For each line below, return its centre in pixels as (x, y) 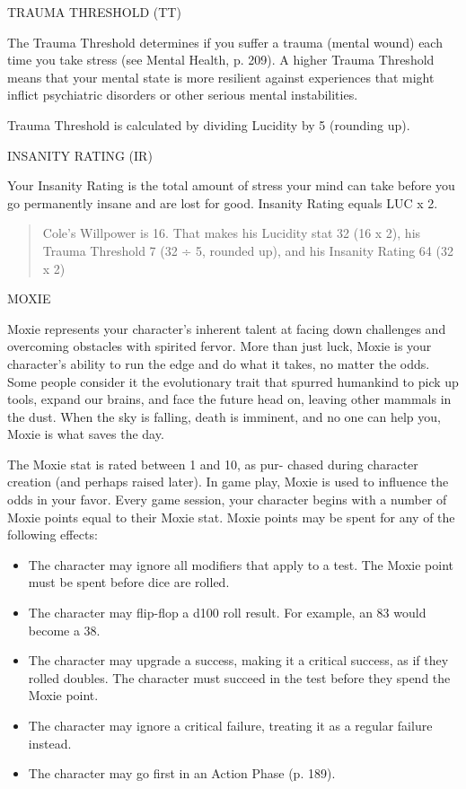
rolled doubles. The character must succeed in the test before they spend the (239, 677)
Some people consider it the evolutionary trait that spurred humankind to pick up (233, 381)
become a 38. (64, 630)
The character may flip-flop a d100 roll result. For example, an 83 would (227, 613)
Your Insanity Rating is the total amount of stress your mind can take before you (231, 185)
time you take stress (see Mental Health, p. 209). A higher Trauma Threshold (221, 60)
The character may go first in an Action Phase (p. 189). (182, 773)
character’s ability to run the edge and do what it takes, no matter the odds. (219, 363)
